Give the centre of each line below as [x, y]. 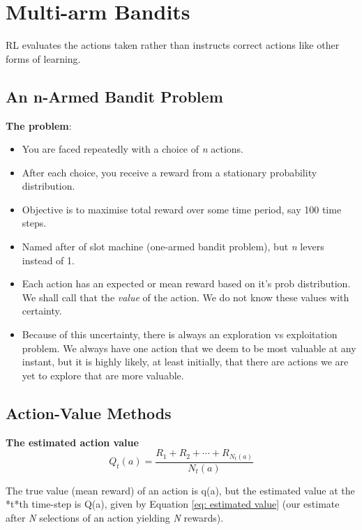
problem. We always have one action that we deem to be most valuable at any [189, 348]
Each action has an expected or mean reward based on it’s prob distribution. [186, 283]
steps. [34, 223]
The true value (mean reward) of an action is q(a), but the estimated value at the [180, 490]
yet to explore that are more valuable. [103, 375]
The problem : [39, 125]
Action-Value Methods [89, 412]
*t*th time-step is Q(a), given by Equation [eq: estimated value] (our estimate [173, 504]
